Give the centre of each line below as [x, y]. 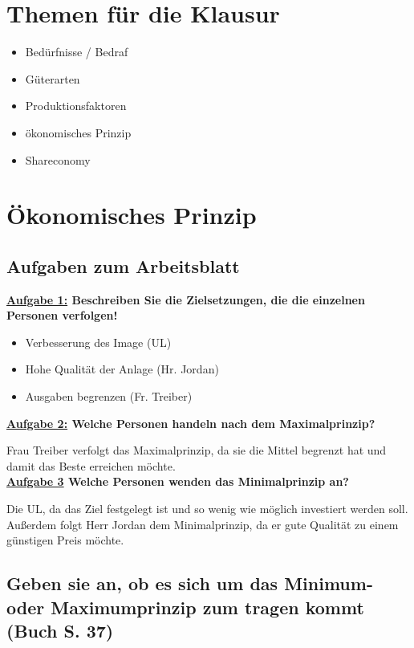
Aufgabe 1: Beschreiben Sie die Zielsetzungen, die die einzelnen [186, 299]
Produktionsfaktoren [76, 106]
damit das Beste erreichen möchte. [91, 465]
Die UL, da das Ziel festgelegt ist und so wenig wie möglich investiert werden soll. [207, 509]
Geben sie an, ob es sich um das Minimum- [190, 583]
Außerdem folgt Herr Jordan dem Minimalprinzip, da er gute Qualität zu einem [203, 524]
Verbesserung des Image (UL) [98, 342]
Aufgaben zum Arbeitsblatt [123, 265]
